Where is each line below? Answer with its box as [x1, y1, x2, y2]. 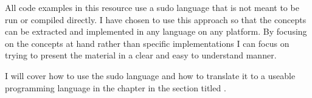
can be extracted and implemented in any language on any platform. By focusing [5, 25, 307, 38]
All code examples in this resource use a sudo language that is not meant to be [5, 1, 299, 13]
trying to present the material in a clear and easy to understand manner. [5, 49, 277, 61]
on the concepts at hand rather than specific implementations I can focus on [5, 37, 289, 49]
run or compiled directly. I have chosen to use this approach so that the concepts [5, 13, 307, 26]
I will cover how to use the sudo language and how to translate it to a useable [5, 69, 296, 82]
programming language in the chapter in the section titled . [5, 81, 226, 94]
